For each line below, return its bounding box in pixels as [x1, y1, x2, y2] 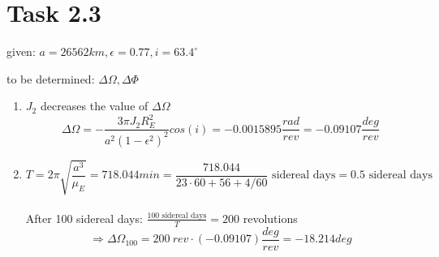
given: [6, 43, 36, 60]
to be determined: [6, 70, 95, 87]
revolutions [243, 209, 298, 226]
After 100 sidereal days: [25, 209, 143, 226]
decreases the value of [40, 97, 148, 114]
